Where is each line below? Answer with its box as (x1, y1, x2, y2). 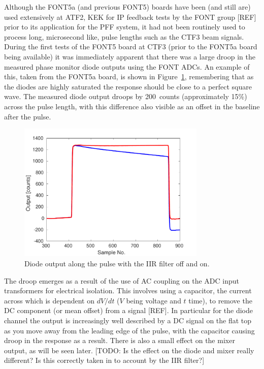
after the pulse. (4, 111, 51, 121)
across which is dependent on (4, 295, 94, 305)
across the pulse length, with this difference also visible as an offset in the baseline (4, 101, 260, 111)
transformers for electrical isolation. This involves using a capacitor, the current (4, 285, 252, 296)
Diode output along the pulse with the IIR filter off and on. (24, 258, 210, 269)
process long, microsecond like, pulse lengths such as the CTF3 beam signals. (4, 31, 244, 42)
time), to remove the (188, 295, 252, 305)
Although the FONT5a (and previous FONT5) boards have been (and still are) (4, 2, 251, 12)
